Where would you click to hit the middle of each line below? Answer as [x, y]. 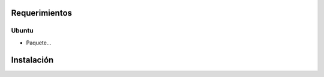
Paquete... [39, 43]
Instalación [32, 60]
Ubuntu [22, 31]
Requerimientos [41, 13]
